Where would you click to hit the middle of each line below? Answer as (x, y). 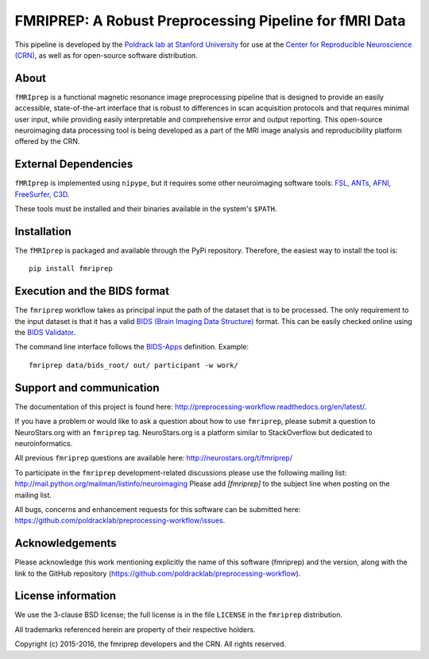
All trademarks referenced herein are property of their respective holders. (135, 629)
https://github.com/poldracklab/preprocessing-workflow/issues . (120, 521)
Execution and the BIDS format (92, 291)
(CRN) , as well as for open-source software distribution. (106, 55)
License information (66, 596)
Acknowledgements (66, 543)
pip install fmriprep (71, 269)
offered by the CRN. (47, 141)
